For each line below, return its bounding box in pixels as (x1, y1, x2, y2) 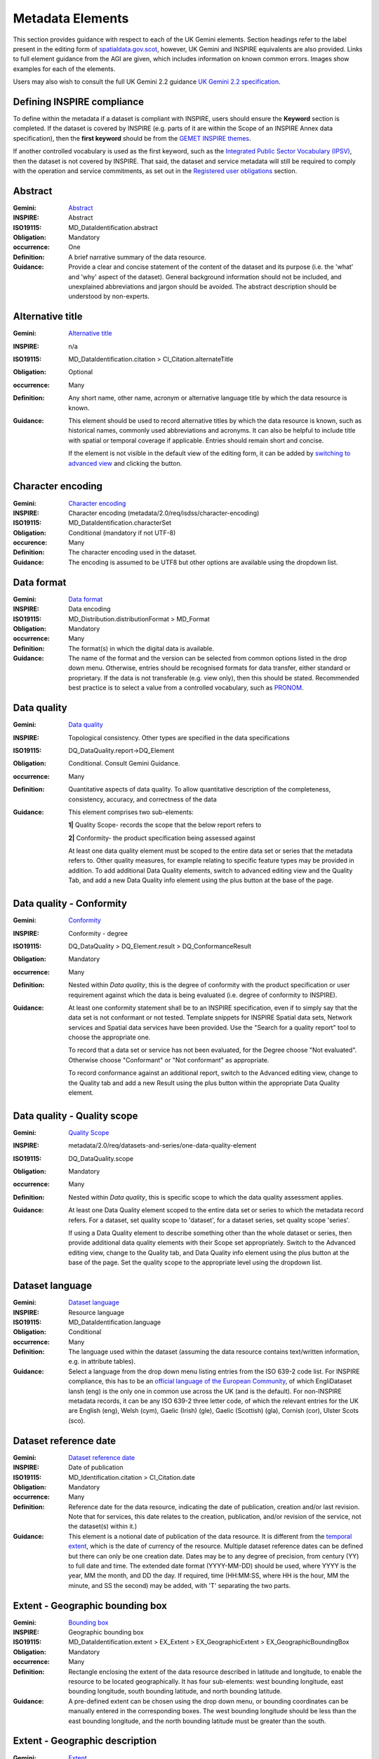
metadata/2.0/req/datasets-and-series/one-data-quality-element (68, 1141, 257, 1150)
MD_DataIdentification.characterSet (68, 519, 172, 527)
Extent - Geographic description (13, 1735, 157, 1747)
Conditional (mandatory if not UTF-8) (68, 528, 176, 537)
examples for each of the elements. (13, 64, 116, 73)
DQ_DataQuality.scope (68, 1154, 133, 1162)
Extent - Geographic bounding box (13, 1599, 168, 1611)
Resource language (68, 1308, 125, 1316)
